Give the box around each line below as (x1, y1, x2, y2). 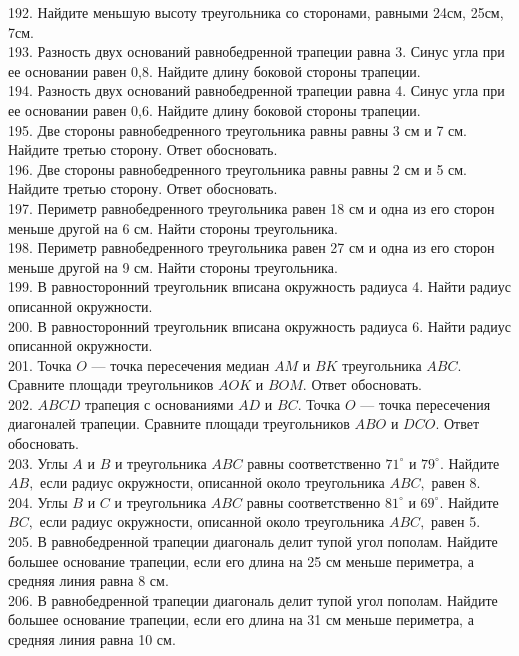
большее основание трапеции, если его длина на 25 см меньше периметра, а (8, 550, 474, 571)
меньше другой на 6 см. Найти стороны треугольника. (8, 217, 338, 238)
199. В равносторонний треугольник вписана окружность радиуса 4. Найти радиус (8, 276, 511, 297)
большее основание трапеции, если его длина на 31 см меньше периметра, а (8, 609, 474, 630)
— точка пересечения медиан (91, 354, 270, 375)
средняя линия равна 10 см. (8, 629, 176, 649)
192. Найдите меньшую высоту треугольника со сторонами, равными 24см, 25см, (8, 2, 504, 22)
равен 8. (431, 472, 481, 493)
